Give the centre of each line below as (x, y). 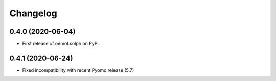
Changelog (33, 13)
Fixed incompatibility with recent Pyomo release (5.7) (78, 70)
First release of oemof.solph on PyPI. (61, 44)
